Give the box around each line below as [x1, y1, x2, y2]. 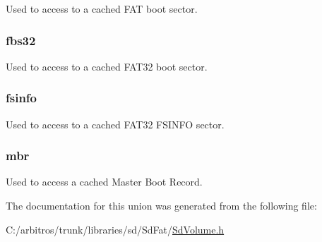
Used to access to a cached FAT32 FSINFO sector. [6, 116, 225, 131]
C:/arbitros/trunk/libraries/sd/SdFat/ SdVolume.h [6, 222, 225, 236]
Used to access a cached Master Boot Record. [6, 174, 203, 189]
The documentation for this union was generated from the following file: [6, 198, 317, 213]
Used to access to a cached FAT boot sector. [6, 1, 198, 16]
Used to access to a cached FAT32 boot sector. [6, 59, 208, 73]
